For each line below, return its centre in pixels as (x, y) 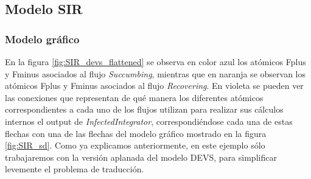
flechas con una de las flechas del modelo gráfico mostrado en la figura (136, 133)
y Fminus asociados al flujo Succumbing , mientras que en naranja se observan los (155, 73)
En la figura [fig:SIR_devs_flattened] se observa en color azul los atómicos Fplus (155, 61)
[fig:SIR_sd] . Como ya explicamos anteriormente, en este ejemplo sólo (135, 145)
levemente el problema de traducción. (75, 169)
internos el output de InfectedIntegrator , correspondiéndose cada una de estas (149, 121)
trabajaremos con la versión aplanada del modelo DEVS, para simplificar (141, 157)
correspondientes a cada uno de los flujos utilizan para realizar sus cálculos (144, 109)
